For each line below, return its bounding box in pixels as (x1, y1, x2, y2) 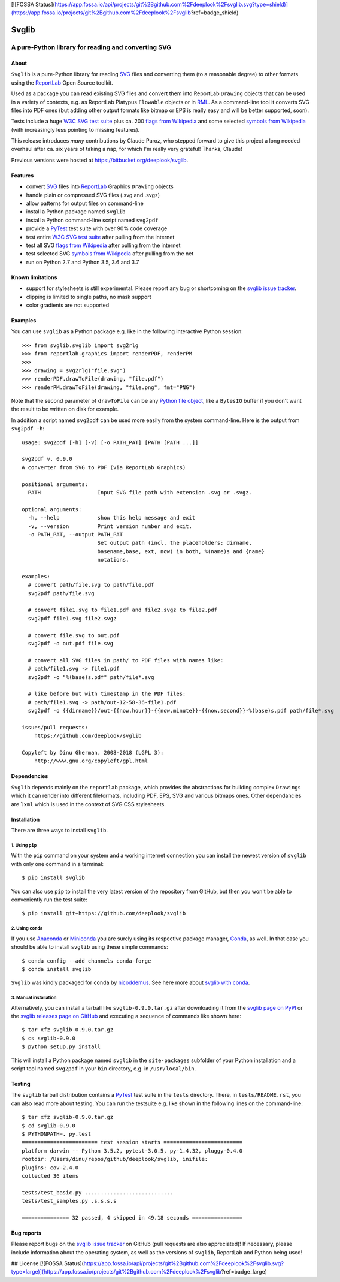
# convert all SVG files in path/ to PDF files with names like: (28, 657, 224, 663)
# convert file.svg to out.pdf (28, 632, 120, 638)
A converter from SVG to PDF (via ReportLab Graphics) (22, 464, 186, 470)
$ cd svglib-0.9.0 (22, 1122, 76, 1129)
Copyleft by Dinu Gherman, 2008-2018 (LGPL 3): (22, 749, 164, 756)
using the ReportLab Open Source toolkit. (11, 79, 113, 86)
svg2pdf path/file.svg (28, 590, 95, 596)
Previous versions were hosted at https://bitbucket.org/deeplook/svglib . (11, 156, 189, 164)
